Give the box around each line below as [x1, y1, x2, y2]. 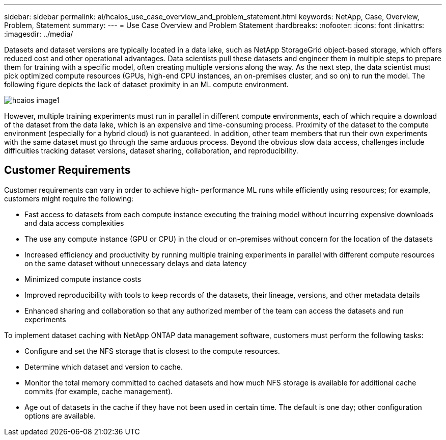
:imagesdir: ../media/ [4, 30, 73, 38]
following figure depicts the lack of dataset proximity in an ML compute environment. [4, 80, 289, 89]
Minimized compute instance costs [24, 274, 142, 283]
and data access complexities [24, 218, 124, 227]
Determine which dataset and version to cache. [24, 362, 183, 371]
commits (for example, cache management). [24, 386, 173, 396]
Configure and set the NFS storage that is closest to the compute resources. [24, 346, 280, 355]
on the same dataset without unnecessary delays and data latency [24, 258, 247, 268]
